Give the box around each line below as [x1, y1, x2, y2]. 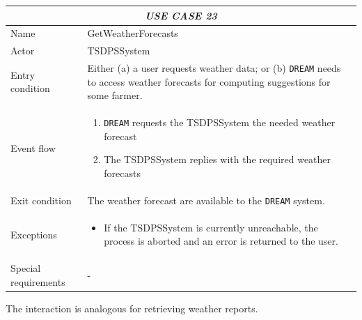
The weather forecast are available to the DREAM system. [87, 192, 325, 207]
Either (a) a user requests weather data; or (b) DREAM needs [87, 61, 341, 75]
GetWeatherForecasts [87, 26, 178, 40]
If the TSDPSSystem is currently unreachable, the [104, 220, 318, 234]
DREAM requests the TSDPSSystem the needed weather [104, 115, 336, 130]
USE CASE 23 [145, 8, 217, 22]
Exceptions [10, 227, 57, 241]
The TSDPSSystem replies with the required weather [104, 152, 331, 167]
